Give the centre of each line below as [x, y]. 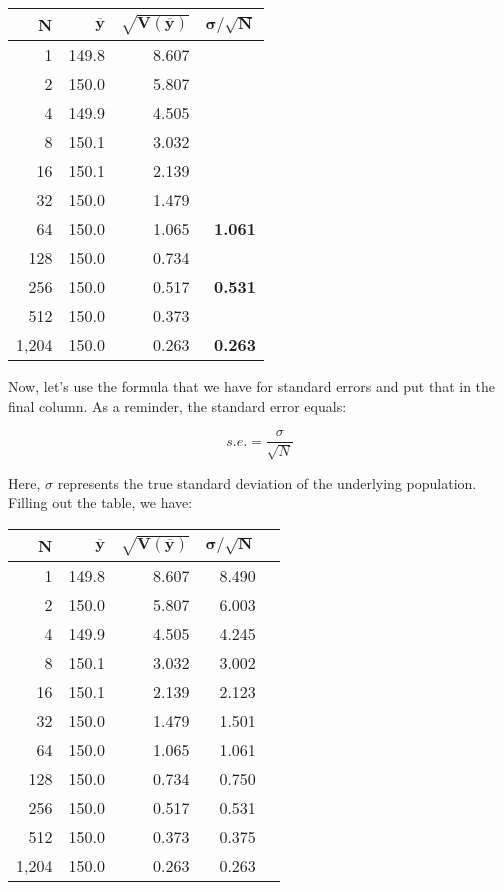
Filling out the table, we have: [100, 502]
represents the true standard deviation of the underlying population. [267, 482]
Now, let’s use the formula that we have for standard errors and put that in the [252, 386]
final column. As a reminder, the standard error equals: [177, 405]
